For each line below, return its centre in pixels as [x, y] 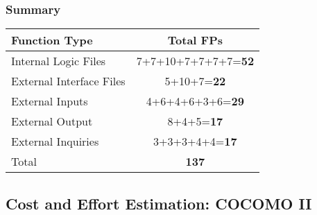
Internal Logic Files [59, 61]
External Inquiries [55, 141]
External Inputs [50, 101]
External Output [52, 121]
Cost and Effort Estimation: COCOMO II [159, 203]
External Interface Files [68, 81]
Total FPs [195, 40]
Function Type [52, 40]
